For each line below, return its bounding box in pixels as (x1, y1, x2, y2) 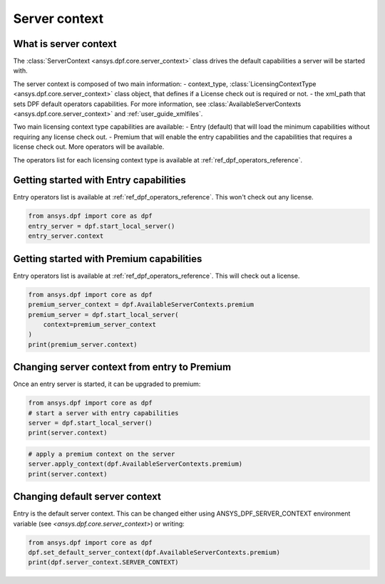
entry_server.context (28, 232, 104, 240)
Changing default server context (13, 491, 162, 503)
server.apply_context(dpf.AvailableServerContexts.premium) (28, 460, 243, 468)
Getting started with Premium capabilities (13, 253, 202, 265)
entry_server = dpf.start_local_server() (28, 221, 175, 230)
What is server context (13, 38, 117, 50)
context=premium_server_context (43, 320, 157, 328)
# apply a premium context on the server (28, 449, 175, 458)
